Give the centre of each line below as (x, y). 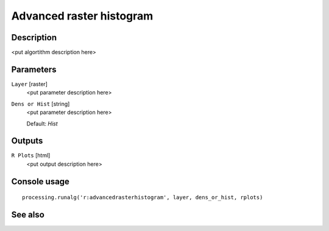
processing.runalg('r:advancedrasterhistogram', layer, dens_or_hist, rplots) (143, 197)
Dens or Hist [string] (41, 104)
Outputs (27, 141)
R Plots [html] (31, 155)
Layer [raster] (30, 84)
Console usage (41, 181)
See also (28, 215)
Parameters (34, 69)
